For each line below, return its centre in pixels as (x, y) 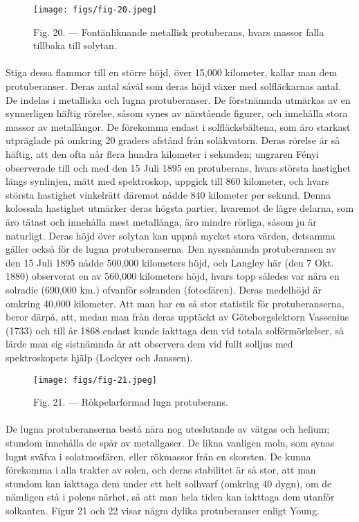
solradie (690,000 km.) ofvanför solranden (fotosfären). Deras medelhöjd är (164, 289)
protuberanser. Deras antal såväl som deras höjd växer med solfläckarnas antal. (173, 86)
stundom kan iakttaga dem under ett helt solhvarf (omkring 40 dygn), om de (169, 483)
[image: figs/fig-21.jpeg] (95, 380)
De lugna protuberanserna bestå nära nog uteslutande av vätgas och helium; (168, 429)
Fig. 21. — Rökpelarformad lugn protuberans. (131, 402)
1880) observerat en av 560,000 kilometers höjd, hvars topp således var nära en (173, 276)
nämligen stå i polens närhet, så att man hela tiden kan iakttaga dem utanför (170, 497)
